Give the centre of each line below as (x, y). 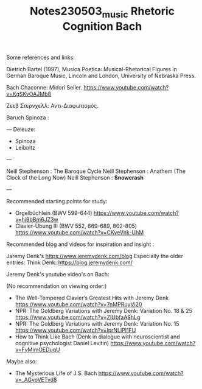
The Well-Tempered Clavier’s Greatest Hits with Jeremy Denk (92, 298)
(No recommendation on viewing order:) (57, 286)
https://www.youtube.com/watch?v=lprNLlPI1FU (75, 330)
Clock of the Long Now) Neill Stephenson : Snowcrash (75, 177)
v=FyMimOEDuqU (37, 349)
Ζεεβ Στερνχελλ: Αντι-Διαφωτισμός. (53, 105)
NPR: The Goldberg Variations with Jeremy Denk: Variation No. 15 (97, 323)
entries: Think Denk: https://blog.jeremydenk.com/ (69, 262)
